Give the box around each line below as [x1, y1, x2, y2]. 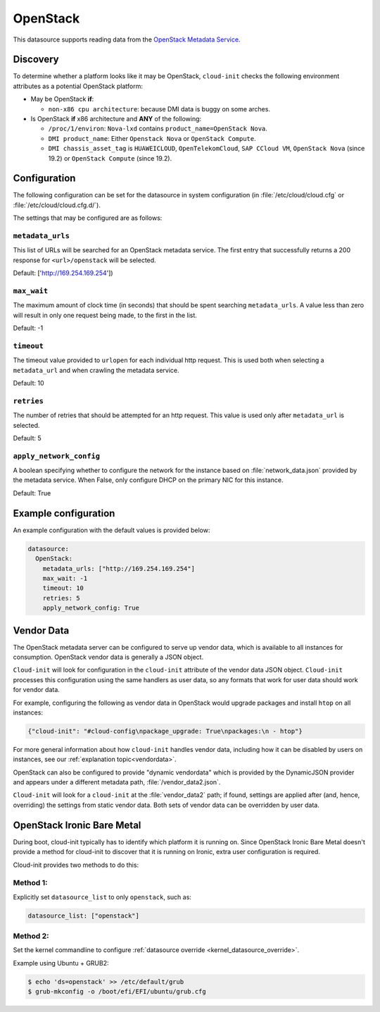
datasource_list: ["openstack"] [27, 911, 140, 920]
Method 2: [13, 931, 49, 941]
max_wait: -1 [42, 574, 88, 582]
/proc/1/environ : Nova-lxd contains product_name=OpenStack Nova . [48, 124, 267, 133]
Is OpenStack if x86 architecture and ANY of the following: [30, 115, 202, 123]
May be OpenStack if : [30, 95, 94, 104]
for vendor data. [13, 686, 60, 694]
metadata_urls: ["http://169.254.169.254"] [42, 564, 195, 572]
